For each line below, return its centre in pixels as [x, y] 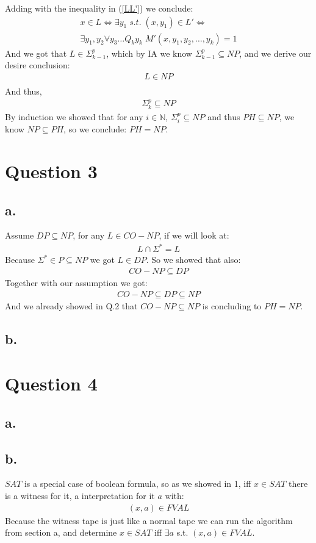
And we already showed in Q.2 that [71, 305]
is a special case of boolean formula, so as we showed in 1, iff [138, 484]
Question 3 [51, 171]
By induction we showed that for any [74, 116]
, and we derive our [275, 53]
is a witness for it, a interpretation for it [80, 496]
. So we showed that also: [193, 260]
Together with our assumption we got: [76, 283]
